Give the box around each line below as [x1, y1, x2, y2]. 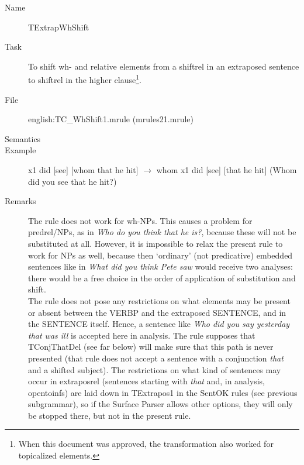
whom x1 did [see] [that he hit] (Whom [156, 164, 297, 175]
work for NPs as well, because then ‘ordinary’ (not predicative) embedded [28, 249, 293, 261]
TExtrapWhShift [28, 20, 89, 33]
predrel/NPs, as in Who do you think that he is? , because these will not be [28, 226, 296, 238]
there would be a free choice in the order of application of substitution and [28, 271, 296, 284]
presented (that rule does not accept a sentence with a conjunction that [28, 352, 284, 364]
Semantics [5, 132, 41, 144]
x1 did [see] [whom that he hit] [28, 164, 139, 175]
